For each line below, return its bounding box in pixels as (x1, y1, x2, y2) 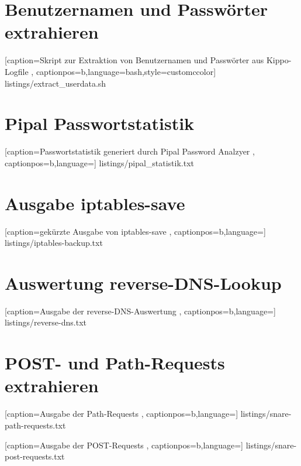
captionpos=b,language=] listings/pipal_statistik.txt (5, 156, 195, 169)
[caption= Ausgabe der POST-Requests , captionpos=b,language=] (5, 438, 243, 451)
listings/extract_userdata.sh (5, 77, 106, 89)
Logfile (5, 65, 29, 77)
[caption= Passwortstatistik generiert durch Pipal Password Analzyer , (5, 145, 255, 157)
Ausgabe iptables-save (5, 191, 185, 215)
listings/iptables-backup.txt (5, 237, 103, 249)
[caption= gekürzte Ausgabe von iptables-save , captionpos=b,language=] (5, 225, 266, 237)
